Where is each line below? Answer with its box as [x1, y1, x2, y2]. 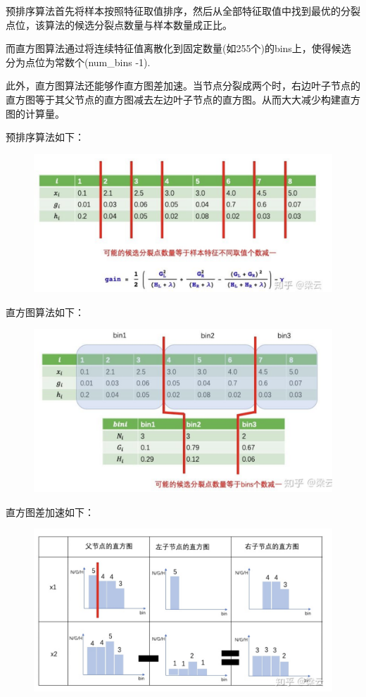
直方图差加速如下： [6, 504, 94, 519]
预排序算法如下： [6, 130, 84, 144]
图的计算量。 [6, 106, 65, 120]
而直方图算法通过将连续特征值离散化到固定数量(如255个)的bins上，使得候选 [6, 41, 351, 56]
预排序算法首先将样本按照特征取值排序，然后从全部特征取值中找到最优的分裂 [6, 4, 360, 18]
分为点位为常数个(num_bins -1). [6, 54, 151, 69]
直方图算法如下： [6, 304, 84, 319]
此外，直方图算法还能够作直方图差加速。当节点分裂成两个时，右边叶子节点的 [6, 78, 360, 93]
